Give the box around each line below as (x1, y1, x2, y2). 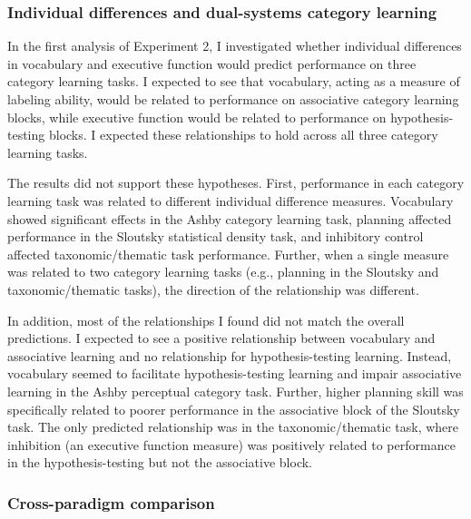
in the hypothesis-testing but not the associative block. (7, 453, 312, 472)
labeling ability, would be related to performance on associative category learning (7, 90, 459, 108)
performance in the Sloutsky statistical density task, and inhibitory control (7, 227, 424, 246)
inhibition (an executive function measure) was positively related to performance (7, 435, 456, 454)
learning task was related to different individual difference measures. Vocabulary (7, 191, 454, 210)
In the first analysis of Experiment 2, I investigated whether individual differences (7, 36, 462, 55)
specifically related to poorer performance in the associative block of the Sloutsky (7, 399, 460, 418)
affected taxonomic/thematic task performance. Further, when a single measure (7, 244, 449, 263)
